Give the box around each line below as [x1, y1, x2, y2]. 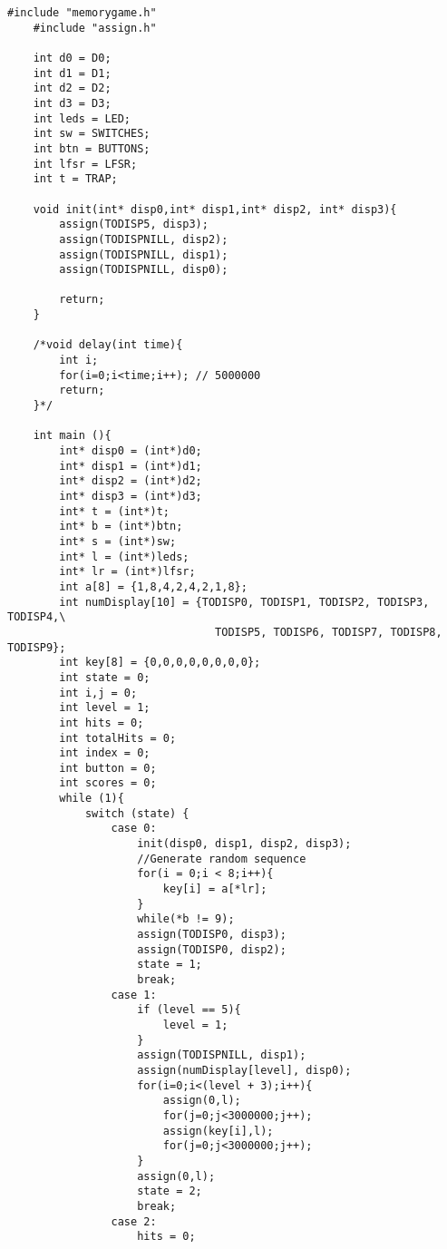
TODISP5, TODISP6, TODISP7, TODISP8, [215, 625, 442, 639]
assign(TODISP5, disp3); [59, 218, 209, 231]
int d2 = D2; [33, 82, 112, 95]
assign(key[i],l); [162, 1124, 274, 1137]
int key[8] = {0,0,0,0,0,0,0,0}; [59, 656, 261, 669]
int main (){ [33, 429, 112, 443]
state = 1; [137, 958, 202, 971]
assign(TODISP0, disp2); [137, 942, 287, 956]
